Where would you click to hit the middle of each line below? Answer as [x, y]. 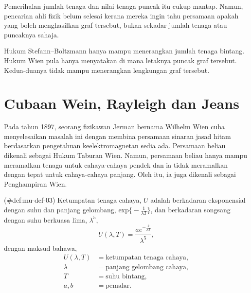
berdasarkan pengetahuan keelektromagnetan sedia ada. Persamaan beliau [115, 146]
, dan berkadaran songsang [190, 210]
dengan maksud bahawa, [40, 248]
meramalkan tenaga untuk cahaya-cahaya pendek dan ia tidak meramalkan [116, 164]
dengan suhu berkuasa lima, [45, 219]
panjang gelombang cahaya [146, 267]
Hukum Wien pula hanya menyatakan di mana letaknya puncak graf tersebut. [120, 60]
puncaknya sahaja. [31, 34]
